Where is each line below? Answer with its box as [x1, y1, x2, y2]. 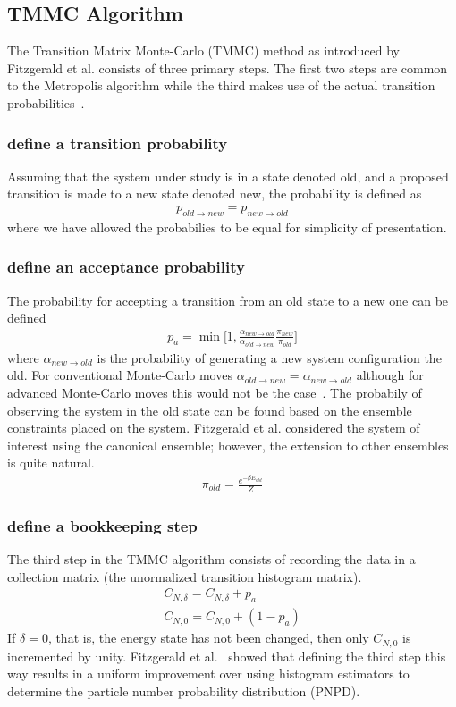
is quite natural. [7, 453, 95, 472]
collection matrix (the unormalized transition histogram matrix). [7, 567, 362, 585]
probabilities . [7, 93, 85, 112]
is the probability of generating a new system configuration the [97, 348, 442, 366]
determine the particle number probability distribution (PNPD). [7, 681, 360, 700]
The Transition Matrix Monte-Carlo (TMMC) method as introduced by [7, 41, 401, 60]
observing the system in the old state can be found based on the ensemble [7, 400, 412, 419]
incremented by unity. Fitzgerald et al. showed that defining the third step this [7, 646, 446, 665]
